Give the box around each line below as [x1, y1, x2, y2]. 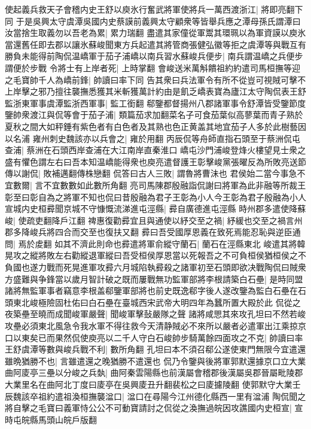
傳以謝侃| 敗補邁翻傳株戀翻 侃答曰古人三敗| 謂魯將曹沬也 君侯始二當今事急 [5, 167, 297, 179]
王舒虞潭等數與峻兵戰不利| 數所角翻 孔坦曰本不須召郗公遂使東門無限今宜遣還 [5, 343, 306, 355]
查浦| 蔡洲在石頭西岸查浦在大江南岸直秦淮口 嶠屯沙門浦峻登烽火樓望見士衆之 [5, 144, 306, 156]
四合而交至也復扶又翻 [54, 226, 139, 238]
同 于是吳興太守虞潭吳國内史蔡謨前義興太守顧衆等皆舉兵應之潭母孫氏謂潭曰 [5, 14, 301, 27]
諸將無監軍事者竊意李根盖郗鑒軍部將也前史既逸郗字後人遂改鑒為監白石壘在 [5, 284, 298, 297]
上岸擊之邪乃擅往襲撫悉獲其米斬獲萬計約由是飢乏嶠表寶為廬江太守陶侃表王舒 [5, 85, 306, 98]
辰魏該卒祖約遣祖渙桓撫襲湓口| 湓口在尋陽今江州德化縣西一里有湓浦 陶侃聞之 [5, 390, 306, 402]
